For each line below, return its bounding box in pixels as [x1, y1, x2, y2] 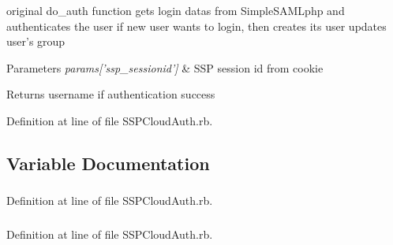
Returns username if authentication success [6, 86, 215, 102]
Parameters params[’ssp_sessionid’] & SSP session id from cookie [6, 59, 324, 76]
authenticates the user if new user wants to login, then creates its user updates [6, 17, 387, 34]
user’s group [6, 33, 65, 50]
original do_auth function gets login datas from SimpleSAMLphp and [6, 2, 345, 18]
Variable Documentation [6, 150, 210, 175]
